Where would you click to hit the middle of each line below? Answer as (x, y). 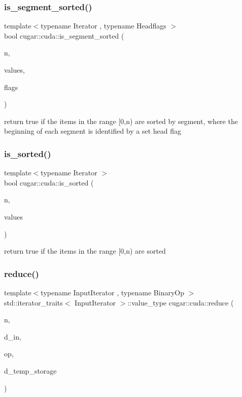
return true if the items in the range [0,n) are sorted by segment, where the (121, 121)
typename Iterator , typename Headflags (103, 26)
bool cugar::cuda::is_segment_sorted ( (64, 35)
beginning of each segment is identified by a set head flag (93, 131)
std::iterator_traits (33, 302)
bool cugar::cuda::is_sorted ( (49, 182)
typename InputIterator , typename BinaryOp (113, 292)
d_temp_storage (30, 370)
